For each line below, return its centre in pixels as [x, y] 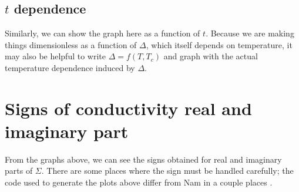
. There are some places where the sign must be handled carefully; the [167, 171]
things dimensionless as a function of [71, 44]
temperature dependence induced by [70, 67]
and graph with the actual [211, 56]
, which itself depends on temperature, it [219, 44]
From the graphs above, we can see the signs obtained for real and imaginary [143, 159]
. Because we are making [250, 33]
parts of [19, 171]
